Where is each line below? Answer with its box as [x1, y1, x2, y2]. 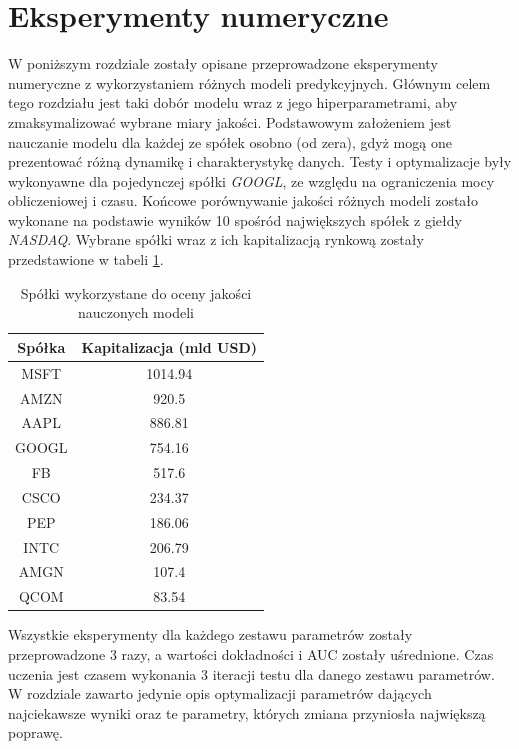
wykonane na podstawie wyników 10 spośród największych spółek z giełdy [8, 209, 462, 230]
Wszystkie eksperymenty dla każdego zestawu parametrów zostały [8, 624, 413, 645]
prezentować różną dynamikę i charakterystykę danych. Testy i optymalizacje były [8, 151, 512, 172]
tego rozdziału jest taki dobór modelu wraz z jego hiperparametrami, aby [8, 92, 458, 113]
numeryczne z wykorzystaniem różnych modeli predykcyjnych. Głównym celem [8, 72, 491, 93]
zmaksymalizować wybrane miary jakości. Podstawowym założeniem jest [8, 111, 452, 132]
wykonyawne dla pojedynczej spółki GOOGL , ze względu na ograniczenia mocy [8, 170, 495, 191]
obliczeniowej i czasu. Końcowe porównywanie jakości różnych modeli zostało [8, 190, 479, 211]
